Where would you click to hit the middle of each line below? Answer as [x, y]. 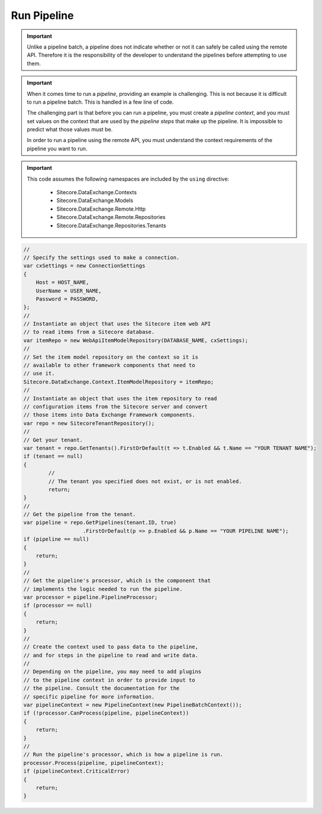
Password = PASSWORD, [67, 299]
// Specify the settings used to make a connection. [102, 257]
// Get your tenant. [53, 440]
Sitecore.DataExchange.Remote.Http [101, 209]
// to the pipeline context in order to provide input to [109, 680]
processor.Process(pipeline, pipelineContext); [94, 763]
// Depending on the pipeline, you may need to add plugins [112, 672]
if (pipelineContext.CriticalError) [77, 771]
